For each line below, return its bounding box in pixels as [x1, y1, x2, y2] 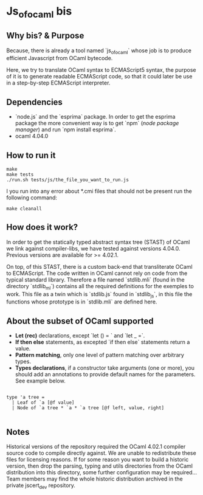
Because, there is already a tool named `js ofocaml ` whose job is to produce [6, 47, 191, 55]
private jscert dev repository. [6, 482, 76, 490]
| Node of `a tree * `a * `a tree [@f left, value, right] [12, 405, 165, 411]
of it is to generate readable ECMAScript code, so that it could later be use [6, 73, 193, 80]
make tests [6, 171, 34, 178]
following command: [6, 194, 58, 201]
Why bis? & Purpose [6, 30, 84, 41]
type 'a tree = [6, 394, 45, 401]
